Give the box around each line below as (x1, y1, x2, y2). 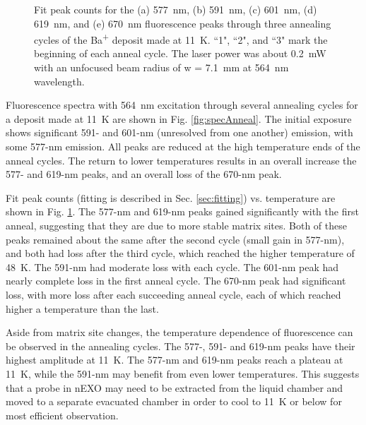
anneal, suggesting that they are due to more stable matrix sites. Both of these (6, 217, 347, 232)
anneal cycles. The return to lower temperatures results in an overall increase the (6, 152, 357, 167)
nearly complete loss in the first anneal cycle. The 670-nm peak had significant (6, 273, 346, 288)
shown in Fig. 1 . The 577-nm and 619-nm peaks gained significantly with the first (6, 204, 359, 219)
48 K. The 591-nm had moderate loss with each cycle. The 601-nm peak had (6, 259, 339, 274)
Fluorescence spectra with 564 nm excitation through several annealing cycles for (6, 97, 358, 112)
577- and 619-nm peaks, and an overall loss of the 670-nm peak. (6, 167, 282, 181)
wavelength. (34, 73, 85, 88)
